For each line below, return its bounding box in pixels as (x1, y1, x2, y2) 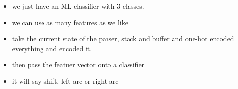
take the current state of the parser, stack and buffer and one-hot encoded (12, 34, 234, 44)
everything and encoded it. (12, 43, 92, 53)
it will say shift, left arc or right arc (12, 75, 119, 86)
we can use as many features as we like (12, 17, 128, 27)
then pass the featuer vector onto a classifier (12, 59, 145, 70)
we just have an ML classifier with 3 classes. (12, 1, 144, 11)
